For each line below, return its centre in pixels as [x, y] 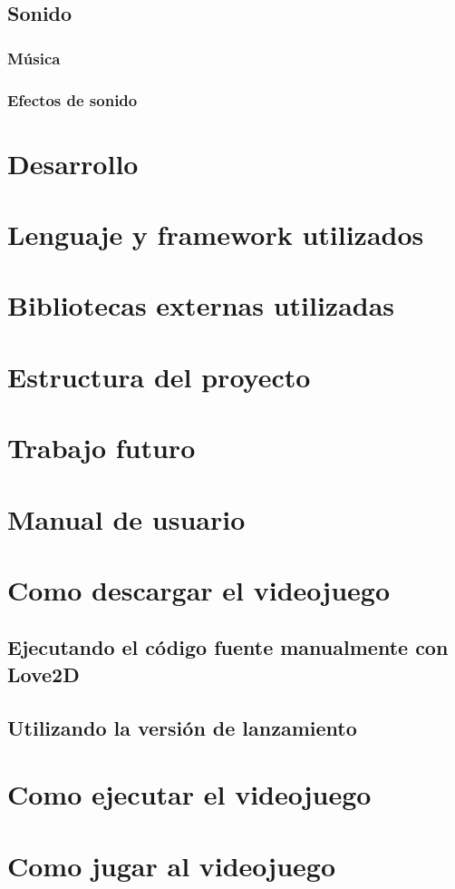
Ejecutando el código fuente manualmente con [228, 647]
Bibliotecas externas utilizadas [201, 305]
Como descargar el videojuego [199, 589]
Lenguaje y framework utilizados [216, 234]
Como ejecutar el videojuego [189, 794]
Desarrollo [73, 163]
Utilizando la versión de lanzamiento [182, 727]
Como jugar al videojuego [172, 865]
